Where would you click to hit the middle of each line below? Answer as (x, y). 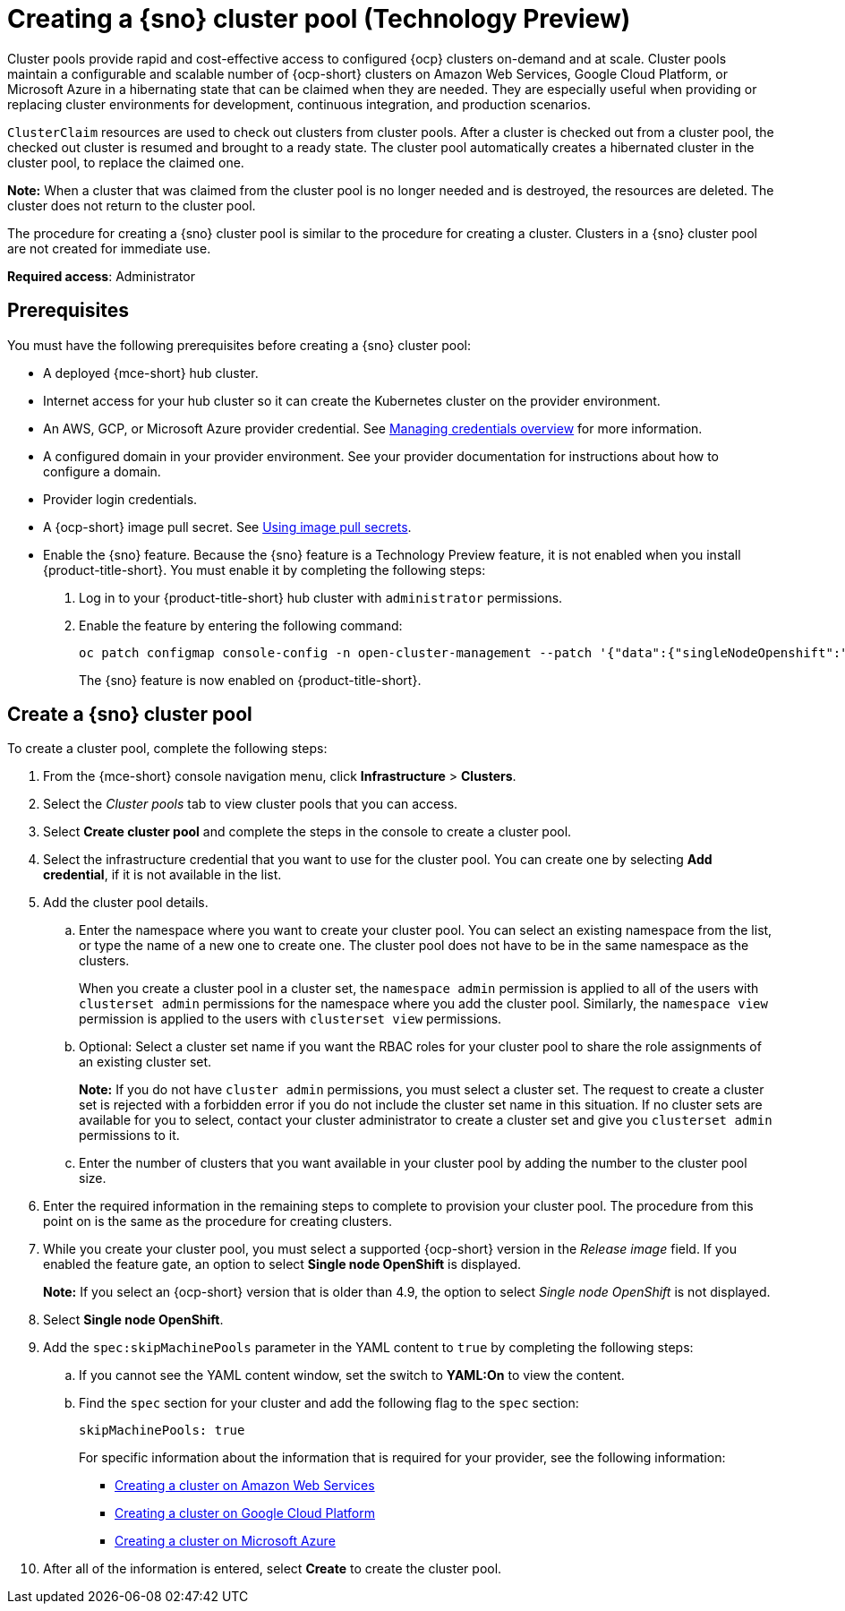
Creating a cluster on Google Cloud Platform (245, 1513)
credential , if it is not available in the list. (162, 875)
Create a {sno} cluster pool (130, 715)
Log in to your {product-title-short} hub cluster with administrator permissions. (321, 597)
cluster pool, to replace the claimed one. (126, 162)
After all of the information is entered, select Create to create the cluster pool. (273, 1569)
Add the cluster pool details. (126, 903)
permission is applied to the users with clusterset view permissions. (290, 1019)
